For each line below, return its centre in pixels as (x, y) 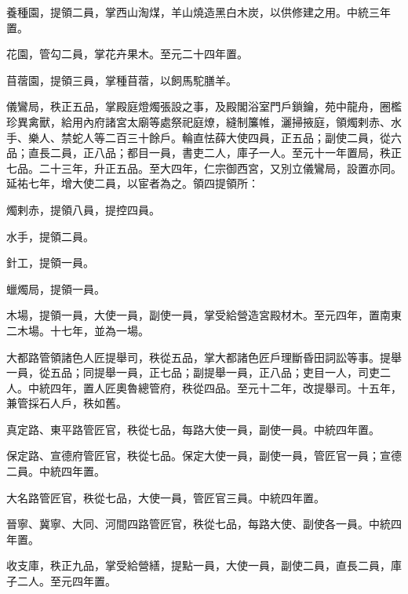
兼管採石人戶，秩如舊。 (67, 403)
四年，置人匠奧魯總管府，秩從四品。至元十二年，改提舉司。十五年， (226, 387)
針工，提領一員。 (50, 262)
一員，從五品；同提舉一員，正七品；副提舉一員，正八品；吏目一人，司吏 (193, 372)
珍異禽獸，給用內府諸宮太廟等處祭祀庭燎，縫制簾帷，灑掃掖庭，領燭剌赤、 (199, 121)
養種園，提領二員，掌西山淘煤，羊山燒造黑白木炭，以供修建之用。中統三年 (199, 12)
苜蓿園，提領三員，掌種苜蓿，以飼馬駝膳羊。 (122, 80)
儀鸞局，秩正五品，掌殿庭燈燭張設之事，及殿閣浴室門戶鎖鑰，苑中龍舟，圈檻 (204, 106)
